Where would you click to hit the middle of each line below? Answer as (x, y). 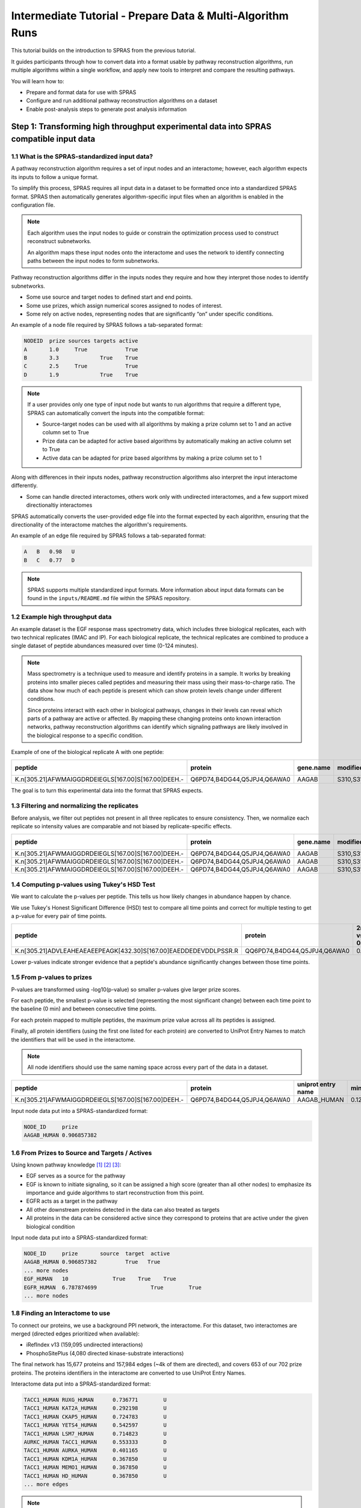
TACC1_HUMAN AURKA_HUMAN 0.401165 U (95, 1450)
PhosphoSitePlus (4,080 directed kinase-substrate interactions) (105, 1353)
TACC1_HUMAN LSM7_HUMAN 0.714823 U (95, 1434)
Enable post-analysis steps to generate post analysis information (106, 109)
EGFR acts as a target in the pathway (72, 1201)
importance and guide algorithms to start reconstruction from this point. (115, 1193)
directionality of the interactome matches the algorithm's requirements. (99, 524)
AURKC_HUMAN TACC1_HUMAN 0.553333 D (95, 1442)
